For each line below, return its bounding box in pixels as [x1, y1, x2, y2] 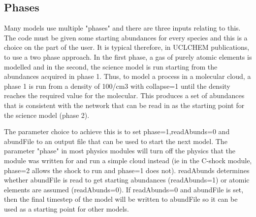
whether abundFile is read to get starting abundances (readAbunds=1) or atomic [4, 175, 250, 185]
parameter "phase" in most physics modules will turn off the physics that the [4, 145, 235, 156]
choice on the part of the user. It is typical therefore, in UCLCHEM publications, [4, 42, 250, 52]
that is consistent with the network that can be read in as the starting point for [4, 100, 245, 110]
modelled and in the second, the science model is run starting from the [4, 61, 218, 72]
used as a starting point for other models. [4, 203, 129, 214]
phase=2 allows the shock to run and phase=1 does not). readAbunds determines [4, 165, 250, 175]
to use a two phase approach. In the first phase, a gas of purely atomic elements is [4, 51, 252, 62]
